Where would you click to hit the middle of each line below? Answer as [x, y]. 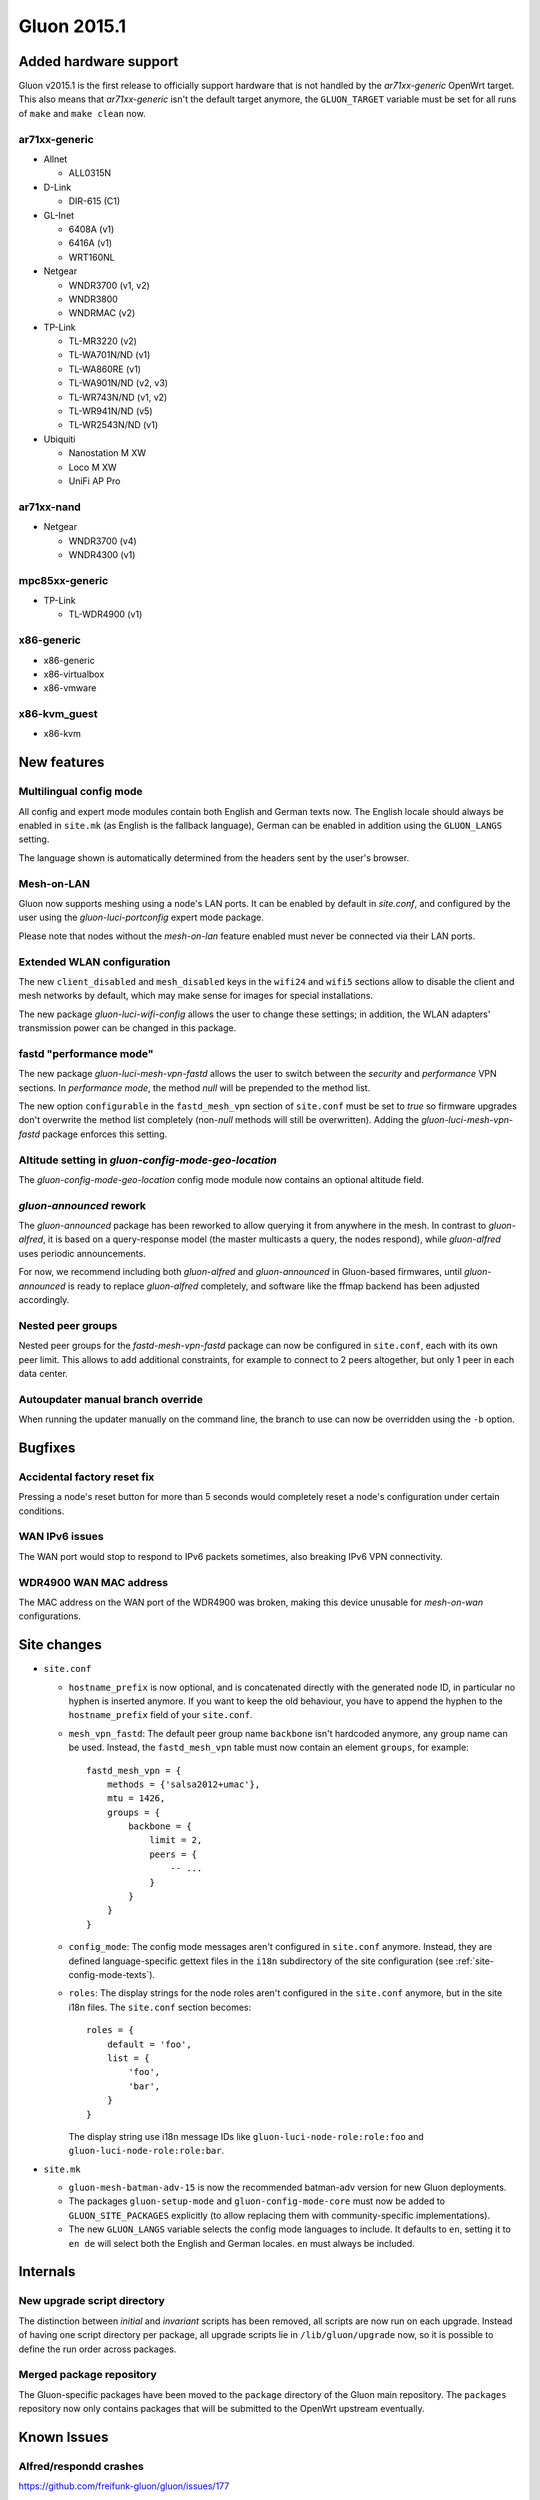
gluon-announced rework [82, 1205]
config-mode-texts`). [111, 1974]
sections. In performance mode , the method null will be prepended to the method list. [194, 1087]
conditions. [41, 1511]
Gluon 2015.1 [72, 26]
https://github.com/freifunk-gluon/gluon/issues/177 [124, 2486]
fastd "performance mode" [86, 1053]
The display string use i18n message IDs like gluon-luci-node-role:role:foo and [246, 2136]
